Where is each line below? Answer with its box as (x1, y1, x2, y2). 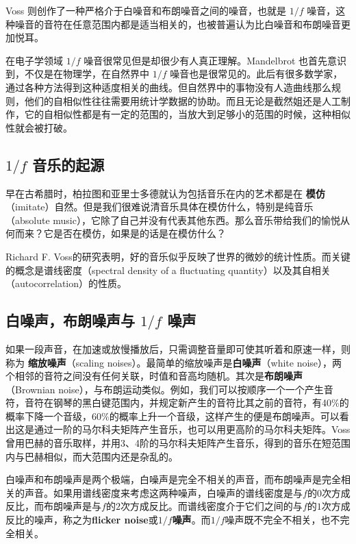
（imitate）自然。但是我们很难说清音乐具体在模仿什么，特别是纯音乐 (5, 199, 314, 214)
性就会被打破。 (5, 120, 73, 134)
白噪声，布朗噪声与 (5, 310, 135, 331)
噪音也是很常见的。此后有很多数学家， (170, 66, 343, 81)
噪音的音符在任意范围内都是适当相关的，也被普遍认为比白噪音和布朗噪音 (14, 16, 341, 31)
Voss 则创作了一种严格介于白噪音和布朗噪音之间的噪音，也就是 (5, 3, 287, 17)
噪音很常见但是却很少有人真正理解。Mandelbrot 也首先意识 (84, 53, 347, 67)
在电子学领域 (5, 53, 63, 67)
